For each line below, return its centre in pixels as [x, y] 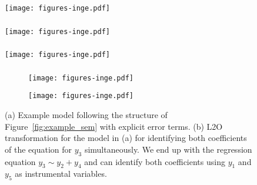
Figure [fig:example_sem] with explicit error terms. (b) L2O [114, 126]
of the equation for [39, 149]
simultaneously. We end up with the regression [168, 149]
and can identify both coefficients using [155, 161]
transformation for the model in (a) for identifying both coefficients [126, 138]
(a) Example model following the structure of [86, 114]
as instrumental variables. [61, 174]
